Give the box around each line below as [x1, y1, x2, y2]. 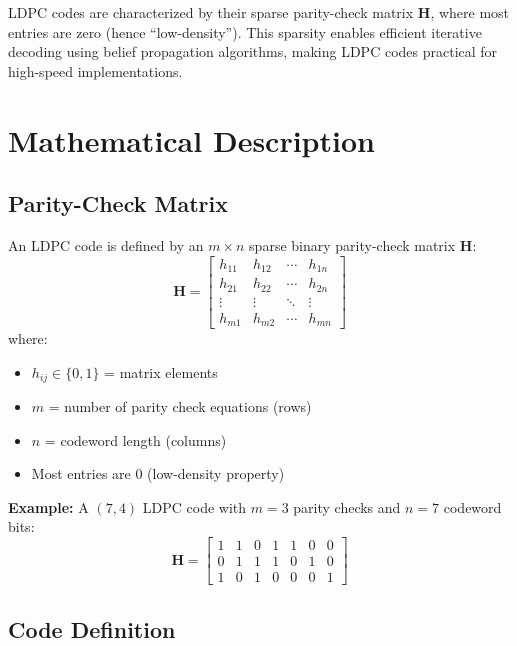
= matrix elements [104, 361, 218, 382]
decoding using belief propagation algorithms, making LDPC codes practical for [8, 41, 498, 62]
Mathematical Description [8, 119, 375, 160]
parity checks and [293, 496, 401, 517]
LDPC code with [142, 496, 247, 517]
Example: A [8, 496, 89, 517]
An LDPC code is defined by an [8, 234, 204, 255]
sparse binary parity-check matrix [249, 234, 456, 255]
